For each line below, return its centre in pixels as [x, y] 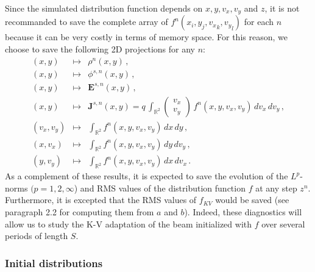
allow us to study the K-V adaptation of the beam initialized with [129, 224]
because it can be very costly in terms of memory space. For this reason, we [146, 37]
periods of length [37, 236]
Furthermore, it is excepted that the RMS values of [101, 200]
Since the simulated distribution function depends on [104, 8]
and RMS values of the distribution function [163, 188]
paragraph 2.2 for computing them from [80, 212]
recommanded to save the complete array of [87, 22]
